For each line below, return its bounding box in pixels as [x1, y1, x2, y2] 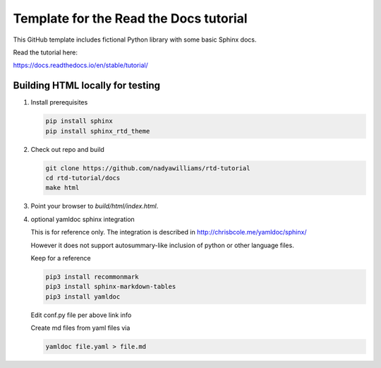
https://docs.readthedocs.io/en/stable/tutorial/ [13, 61, 148, 70]
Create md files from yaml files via [30, 324, 131, 332]
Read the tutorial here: [13, 48, 78, 57]
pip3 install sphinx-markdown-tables [45, 283, 176, 291]
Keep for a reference [30, 254, 91, 262]
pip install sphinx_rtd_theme [45, 127, 150, 135]
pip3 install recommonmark [45, 273, 139, 280]
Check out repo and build [30, 145, 105, 153]
